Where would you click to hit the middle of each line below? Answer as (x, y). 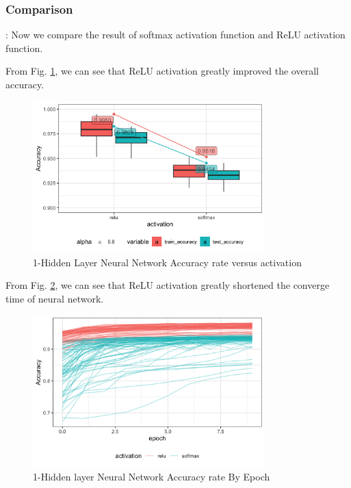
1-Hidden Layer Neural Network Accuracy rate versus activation (167, 262)
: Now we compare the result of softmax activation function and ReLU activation (175, 35)
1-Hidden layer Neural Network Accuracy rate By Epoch (152, 476)
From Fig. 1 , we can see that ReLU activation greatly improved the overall (162, 71)
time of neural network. (55, 298)
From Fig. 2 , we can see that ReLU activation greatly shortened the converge (168, 285)
